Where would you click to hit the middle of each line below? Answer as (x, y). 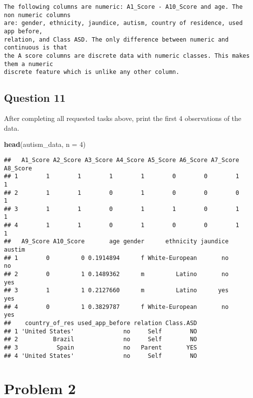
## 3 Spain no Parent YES (101, 347)
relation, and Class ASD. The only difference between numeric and (116, 39)
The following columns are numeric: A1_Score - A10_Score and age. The (123, 7)
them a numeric (29, 64)
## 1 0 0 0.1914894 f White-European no (116, 258)
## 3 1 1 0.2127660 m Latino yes (116, 291)
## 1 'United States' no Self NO (101, 331)
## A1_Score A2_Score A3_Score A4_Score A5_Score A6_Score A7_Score (122, 160)
